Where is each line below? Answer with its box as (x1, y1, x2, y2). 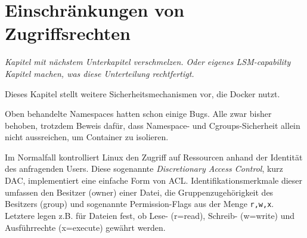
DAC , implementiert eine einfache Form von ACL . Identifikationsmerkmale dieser (5, 174, 303, 187)
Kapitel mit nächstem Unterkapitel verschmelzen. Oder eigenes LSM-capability (5, 55, 291, 68)
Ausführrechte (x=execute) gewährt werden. (5, 221, 166, 233)
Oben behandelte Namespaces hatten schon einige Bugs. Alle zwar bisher (5, 107, 272, 120)
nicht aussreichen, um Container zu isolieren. (5, 131, 169, 143)
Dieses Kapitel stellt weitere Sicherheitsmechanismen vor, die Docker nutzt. (5, 87, 280, 100)
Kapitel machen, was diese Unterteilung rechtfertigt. (5, 67, 194, 79)
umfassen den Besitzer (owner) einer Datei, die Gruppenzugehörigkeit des (5, 186, 274, 198)
